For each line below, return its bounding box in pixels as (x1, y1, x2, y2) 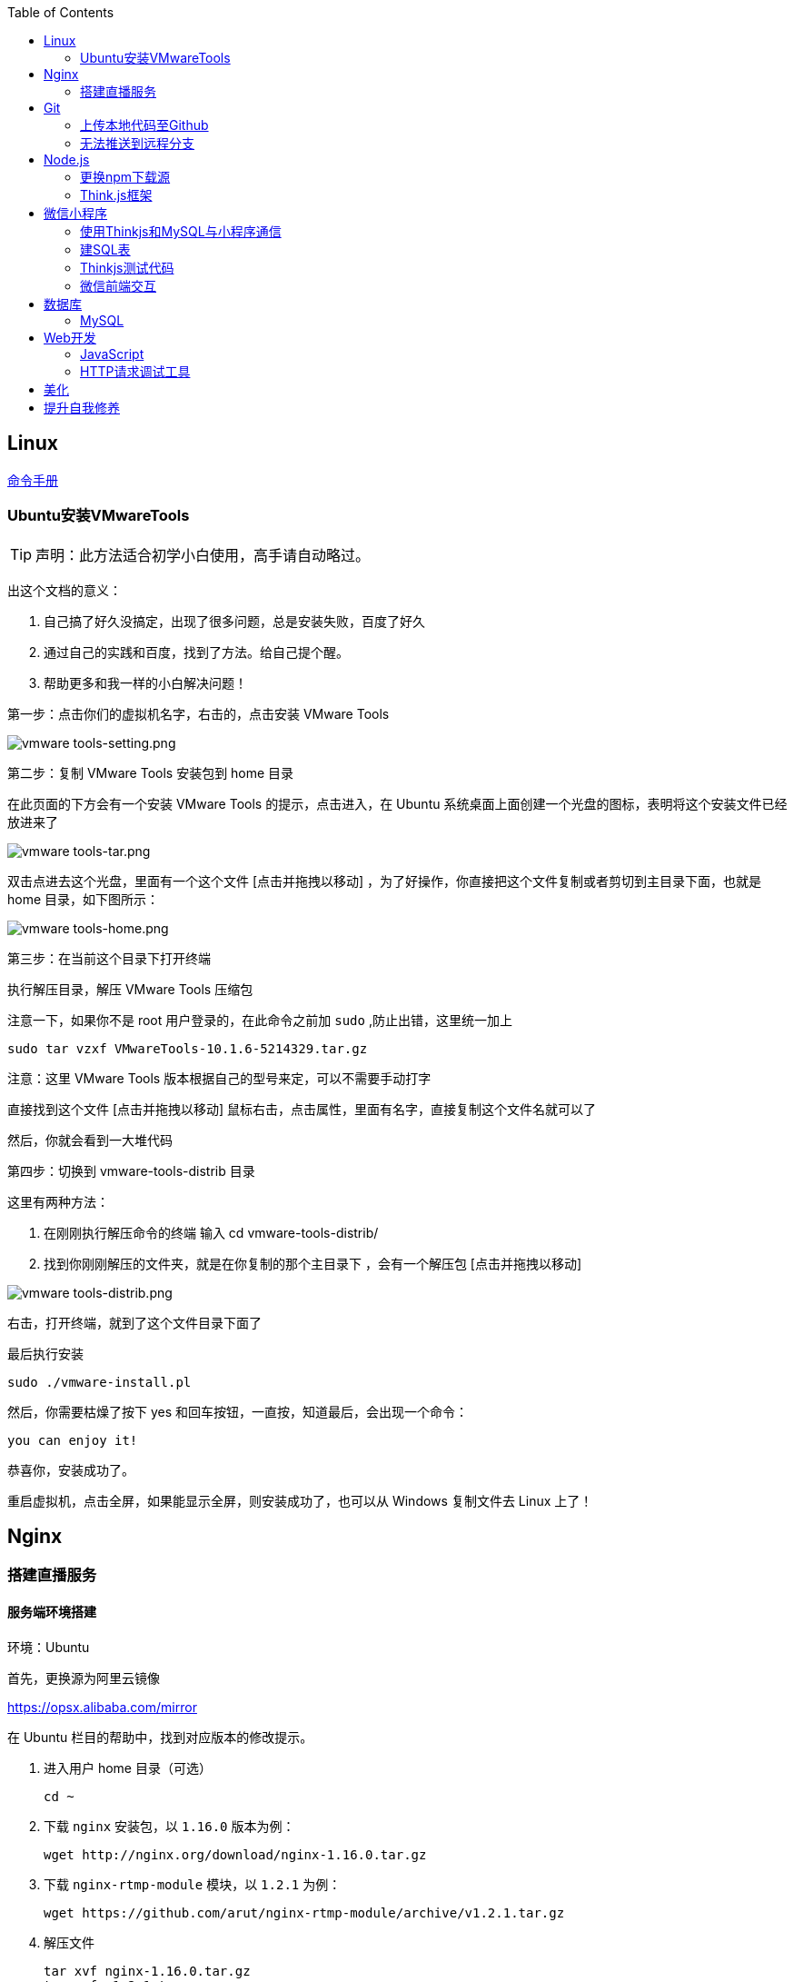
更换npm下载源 (80, 169, 171, 184)
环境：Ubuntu (7, 1638, 90, 1655)
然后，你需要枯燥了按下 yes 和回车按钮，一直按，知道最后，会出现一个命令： (7, 1403, 469, 1419)
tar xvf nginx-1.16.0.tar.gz (44, 1963, 251, 1978)
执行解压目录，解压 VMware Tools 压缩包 (7, 981, 253, 997)
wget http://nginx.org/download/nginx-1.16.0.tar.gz (44, 1847, 427, 1862)
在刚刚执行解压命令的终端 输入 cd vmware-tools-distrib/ (44, 1224, 379, 1240)
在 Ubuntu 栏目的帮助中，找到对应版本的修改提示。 (7, 1728, 313, 1745)
